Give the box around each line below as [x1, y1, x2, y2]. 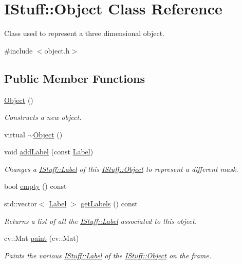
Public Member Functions [4, 70, 145, 86]
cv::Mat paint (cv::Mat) [4, 233, 79, 243]
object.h [44, 45, 70, 56]
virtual [4, 129, 25, 139]
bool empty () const [4, 181, 67, 191]
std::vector [4, 198, 37, 209]
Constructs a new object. [4, 112, 82, 122]
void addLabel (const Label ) [4, 146, 94, 157]
